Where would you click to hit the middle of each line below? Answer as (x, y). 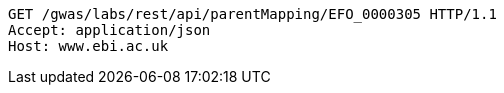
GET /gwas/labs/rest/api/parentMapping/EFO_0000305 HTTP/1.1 (252, 14)
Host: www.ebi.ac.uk (88, 46)
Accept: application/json (109, 30)
